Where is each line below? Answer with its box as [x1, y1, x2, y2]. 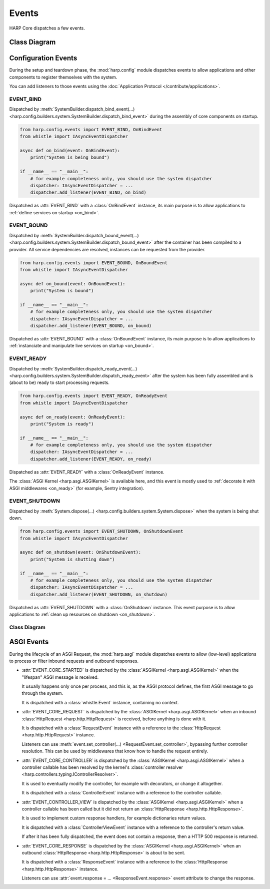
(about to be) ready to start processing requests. [9, 379, 110, 385]
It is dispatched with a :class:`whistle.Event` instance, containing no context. [21, 699, 179, 705]
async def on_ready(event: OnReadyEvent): [19, 414, 125, 420]
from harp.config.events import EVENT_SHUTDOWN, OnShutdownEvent [19, 529, 183, 534]
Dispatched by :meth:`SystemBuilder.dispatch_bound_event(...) [9, 232, 139, 238]
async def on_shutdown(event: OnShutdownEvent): [19, 550, 141, 555]
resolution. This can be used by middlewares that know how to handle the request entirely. [21, 748, 208, 754]
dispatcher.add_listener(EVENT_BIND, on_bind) [30, 190, 147, 195]
